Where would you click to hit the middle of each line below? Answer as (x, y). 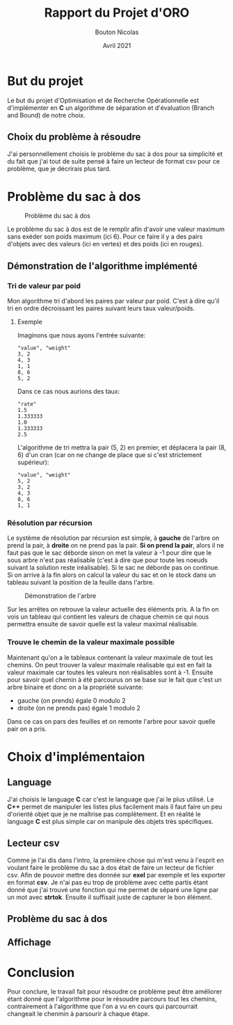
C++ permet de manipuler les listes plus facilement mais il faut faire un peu (115, 807)
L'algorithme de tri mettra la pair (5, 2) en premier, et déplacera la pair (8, (122, 447)
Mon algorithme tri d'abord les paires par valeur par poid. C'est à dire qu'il (113, 301)
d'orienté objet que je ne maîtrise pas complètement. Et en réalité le (104, 814)
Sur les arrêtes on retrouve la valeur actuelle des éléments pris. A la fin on (113, 610)
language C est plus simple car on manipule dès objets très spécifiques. (110, 821)
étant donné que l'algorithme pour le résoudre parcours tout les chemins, (112, 999)
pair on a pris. (27, 729)
